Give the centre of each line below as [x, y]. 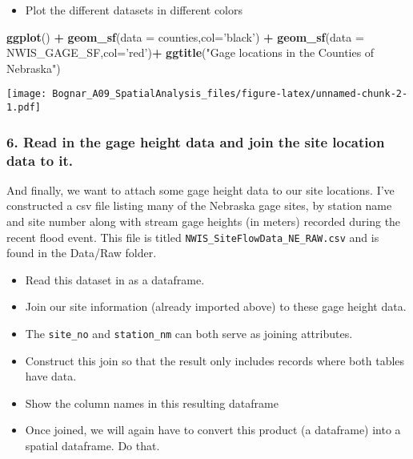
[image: [27, 94]
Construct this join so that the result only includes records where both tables [215, 360]
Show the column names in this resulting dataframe [152, 403]
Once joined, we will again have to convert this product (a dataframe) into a [213, 430]
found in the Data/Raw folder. [82, 253]
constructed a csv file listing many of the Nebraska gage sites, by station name [199, 205]
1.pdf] [24, 108]
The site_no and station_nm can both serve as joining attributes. [189, 334]
